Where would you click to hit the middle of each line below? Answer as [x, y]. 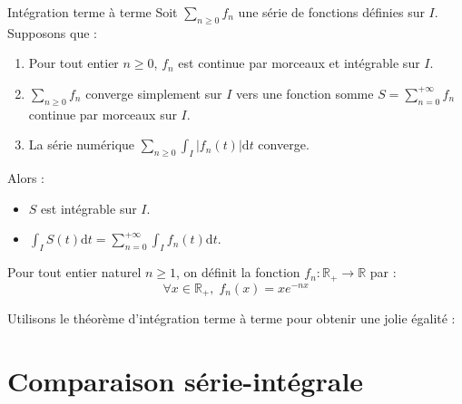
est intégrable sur [89, 208]
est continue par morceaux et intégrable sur [299, 63]
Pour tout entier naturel [74, 272]
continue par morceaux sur [103, 114]
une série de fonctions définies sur [331, 12]
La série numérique [82, 144]
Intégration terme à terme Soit [93, 12]
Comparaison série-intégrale [186, 380]
